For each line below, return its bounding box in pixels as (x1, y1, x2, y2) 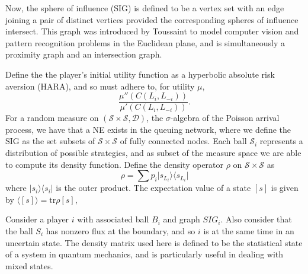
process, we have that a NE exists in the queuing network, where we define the (5, 123, 291, 135)
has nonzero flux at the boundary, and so (46, 224, 195, 237)
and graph (163, 213, 200, 225)
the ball (5, 224, 33, 237)
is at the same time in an (203, 224, 294, 237)
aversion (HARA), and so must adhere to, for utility (5, 79, 195, 92)
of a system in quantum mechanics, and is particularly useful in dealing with (5, 248, 284, 260)
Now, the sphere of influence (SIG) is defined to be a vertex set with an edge (5, 2, 284, 14)
